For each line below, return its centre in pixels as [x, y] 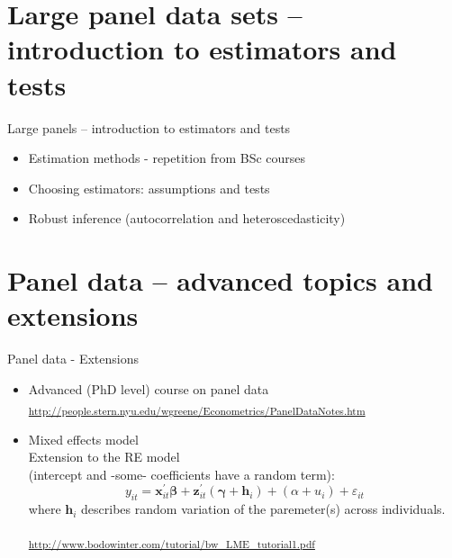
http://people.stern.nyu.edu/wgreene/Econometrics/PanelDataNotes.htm [197, 411]
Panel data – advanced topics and [220, 280]
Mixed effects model [83, 439]
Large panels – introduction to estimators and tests [149, 127]
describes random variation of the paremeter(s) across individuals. [263, 509]
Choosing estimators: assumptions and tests [149, 188]
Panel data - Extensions [73, 359]
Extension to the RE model [104, 457]
